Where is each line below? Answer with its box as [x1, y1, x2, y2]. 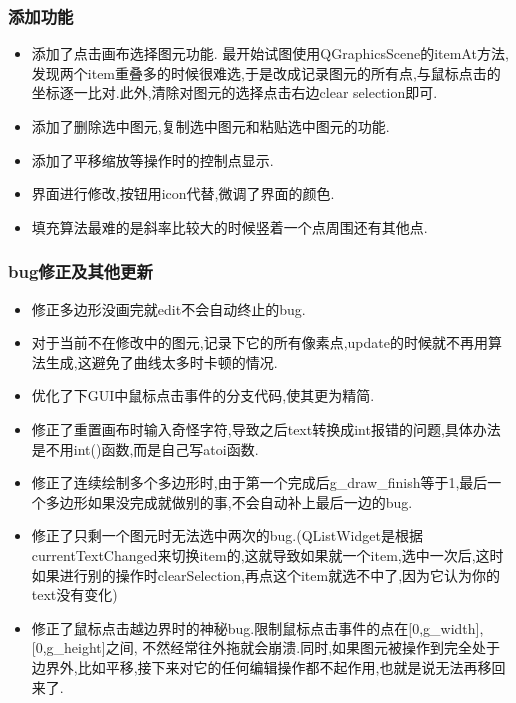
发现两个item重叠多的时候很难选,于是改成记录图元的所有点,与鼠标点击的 [31, 62, 501, 83]
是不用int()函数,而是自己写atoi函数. [31, 438, 259, 459]
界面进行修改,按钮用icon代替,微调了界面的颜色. [31, 183, 335, 204]
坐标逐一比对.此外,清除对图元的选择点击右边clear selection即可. [31, 82, 438, 103]
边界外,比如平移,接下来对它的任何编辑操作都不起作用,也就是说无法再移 [31, 656, 492, 677]
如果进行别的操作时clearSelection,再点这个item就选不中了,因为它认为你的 [31, 564, 501, 585]
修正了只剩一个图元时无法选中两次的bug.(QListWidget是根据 [31, 525, 423, 546]
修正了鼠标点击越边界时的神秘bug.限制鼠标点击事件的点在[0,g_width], [31, 617, 484, 638]
